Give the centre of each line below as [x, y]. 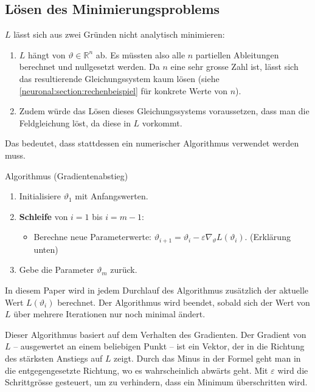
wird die [293, 370]
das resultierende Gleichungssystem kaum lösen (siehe [119, 78]
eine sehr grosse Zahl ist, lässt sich [234, 67]
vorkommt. [162, 122]
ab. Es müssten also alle [140, 54]
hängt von [47, 54]
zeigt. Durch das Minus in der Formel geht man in [207, 358]
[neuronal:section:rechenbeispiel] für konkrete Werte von [123, 90]
